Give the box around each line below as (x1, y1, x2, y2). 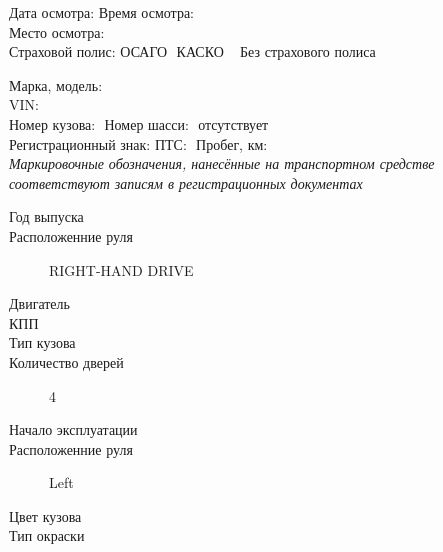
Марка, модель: (9, 74, 103, 95)
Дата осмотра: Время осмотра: (9, 2, 195, 22)
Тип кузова (9, 332, 76, 353)
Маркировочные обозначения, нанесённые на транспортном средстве (9, 153, 435, 174)
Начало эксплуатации (9, 419, 138, 440)
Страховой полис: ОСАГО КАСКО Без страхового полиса (9, 41, 376, 62)
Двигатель (9, 293, 70, 314)
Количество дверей (9, 351, 124, 372)
